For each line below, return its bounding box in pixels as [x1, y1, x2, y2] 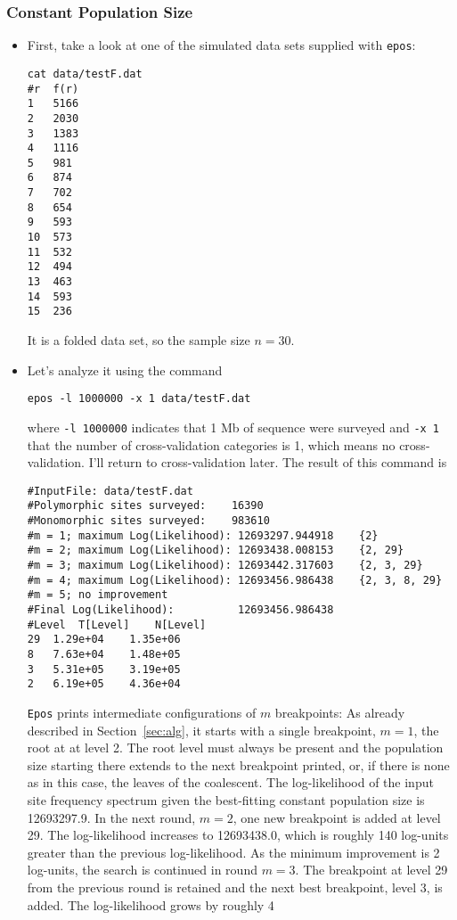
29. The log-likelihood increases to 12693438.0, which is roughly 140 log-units [27, 826, 449, 844]
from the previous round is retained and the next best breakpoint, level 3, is [27, 877, 443, 896]
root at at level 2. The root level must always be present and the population [27, 738, 444, 757]
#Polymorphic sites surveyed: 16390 [27, 499, 264, 513]
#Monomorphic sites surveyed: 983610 [27, 514, 270, 528]
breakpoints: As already [274, 702, 405, 721]
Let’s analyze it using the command [27, 360, 223, 379]
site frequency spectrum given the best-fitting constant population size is [27, 790, 425, 809]
